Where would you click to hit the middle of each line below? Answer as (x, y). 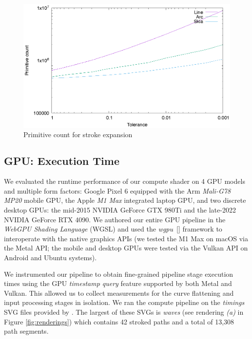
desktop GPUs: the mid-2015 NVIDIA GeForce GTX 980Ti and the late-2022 (120, 210)
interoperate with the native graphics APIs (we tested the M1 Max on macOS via (126, 238)
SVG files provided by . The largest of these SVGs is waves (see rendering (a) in (124, 312)
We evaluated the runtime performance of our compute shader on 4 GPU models (125, 181)
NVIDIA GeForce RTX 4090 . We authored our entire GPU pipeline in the (115, 219)
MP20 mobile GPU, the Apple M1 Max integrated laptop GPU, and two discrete (125, 200)
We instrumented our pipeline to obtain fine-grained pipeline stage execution (119, 274)
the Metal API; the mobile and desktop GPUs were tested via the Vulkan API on (126, 248)
